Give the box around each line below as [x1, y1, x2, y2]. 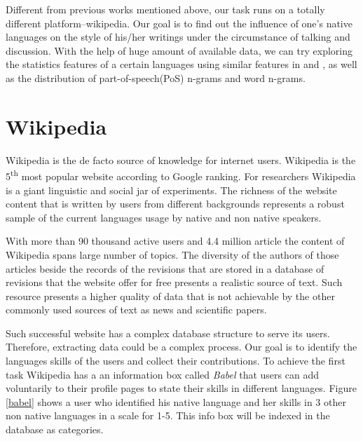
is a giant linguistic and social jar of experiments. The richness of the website [6, 182, 337, 197]
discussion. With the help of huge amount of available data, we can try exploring [6, 43, 352, 57]
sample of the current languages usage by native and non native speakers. [6, 210, 322, 224]
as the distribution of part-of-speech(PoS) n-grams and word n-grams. [6, 70, 306, 85]
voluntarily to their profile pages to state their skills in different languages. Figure [6, 381, 357, 395]
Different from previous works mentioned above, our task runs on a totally [6, 2, 325, 16]
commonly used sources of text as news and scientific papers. [6, 302, 267, 317]
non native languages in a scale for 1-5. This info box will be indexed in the [6, 408, 330, 423]
